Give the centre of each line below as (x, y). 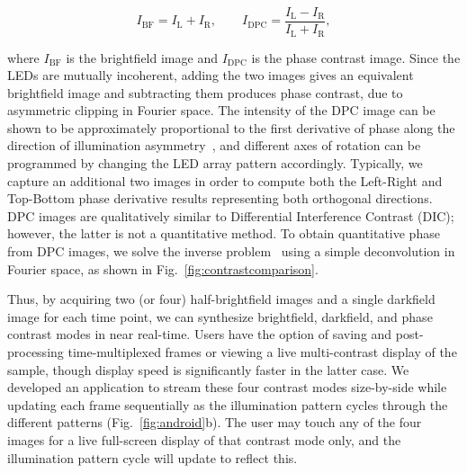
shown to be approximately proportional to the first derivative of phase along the (231, 127)
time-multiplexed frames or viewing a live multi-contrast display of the (262, 352)
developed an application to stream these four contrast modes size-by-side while (227, 387)
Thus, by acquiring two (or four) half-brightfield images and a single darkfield (221, 299)
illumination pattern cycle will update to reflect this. (153, 457)
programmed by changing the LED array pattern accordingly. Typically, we (215, 163)
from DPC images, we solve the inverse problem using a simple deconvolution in (231, 251)
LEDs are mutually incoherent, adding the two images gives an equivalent (211, 75)
